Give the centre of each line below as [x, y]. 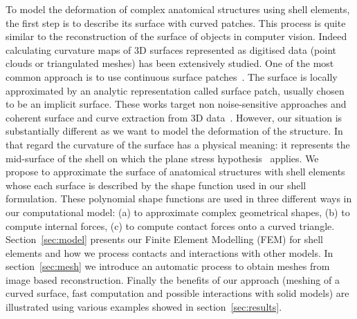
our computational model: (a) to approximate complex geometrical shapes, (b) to [178, 212]
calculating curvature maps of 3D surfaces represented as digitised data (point [171, 49]
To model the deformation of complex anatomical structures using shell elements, [178, 9]
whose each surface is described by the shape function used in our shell [156, 185]
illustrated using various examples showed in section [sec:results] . [144, 307]
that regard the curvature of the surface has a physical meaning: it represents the [178, 144]
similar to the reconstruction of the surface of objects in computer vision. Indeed [176, 36]
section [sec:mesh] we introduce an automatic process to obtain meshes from [168, 266]
